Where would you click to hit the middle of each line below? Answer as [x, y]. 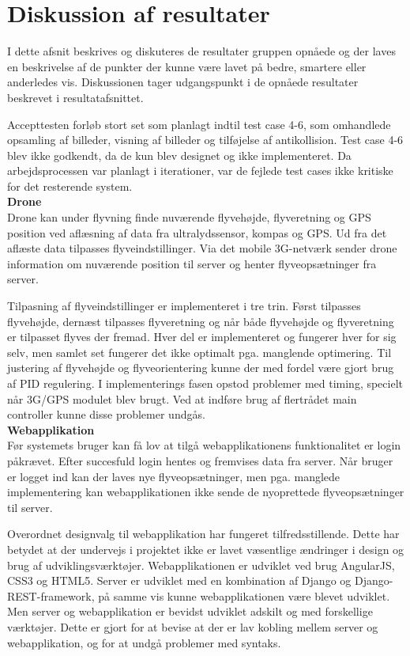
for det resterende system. [70, 186]
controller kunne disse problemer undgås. [106, 414]
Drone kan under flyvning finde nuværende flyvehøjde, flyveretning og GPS [189, 217]
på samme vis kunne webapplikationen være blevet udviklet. [244, 595]
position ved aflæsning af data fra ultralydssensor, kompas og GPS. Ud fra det [197, 232]
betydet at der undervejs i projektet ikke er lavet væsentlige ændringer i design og [206, 549]
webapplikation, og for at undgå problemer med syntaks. [144, 642]
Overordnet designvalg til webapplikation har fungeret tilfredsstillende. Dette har [203, 534]
